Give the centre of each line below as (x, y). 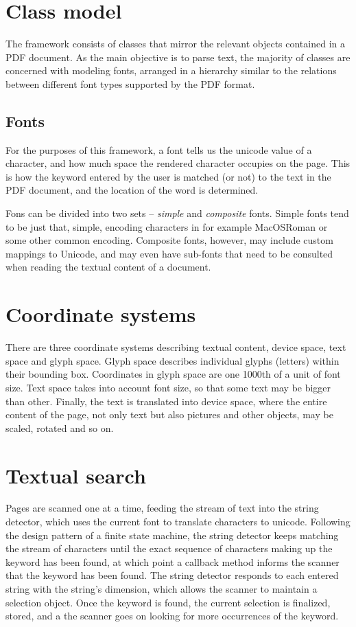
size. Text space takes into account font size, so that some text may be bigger (168, 387)
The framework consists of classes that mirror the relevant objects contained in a (175, 44)
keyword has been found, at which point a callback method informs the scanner (173, 561)
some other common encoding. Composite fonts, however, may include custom (169, 240)
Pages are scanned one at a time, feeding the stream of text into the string (162, 508)
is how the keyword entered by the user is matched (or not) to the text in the (168, 176)
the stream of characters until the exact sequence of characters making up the (169, 548)
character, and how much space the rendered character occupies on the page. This (178, 163)
